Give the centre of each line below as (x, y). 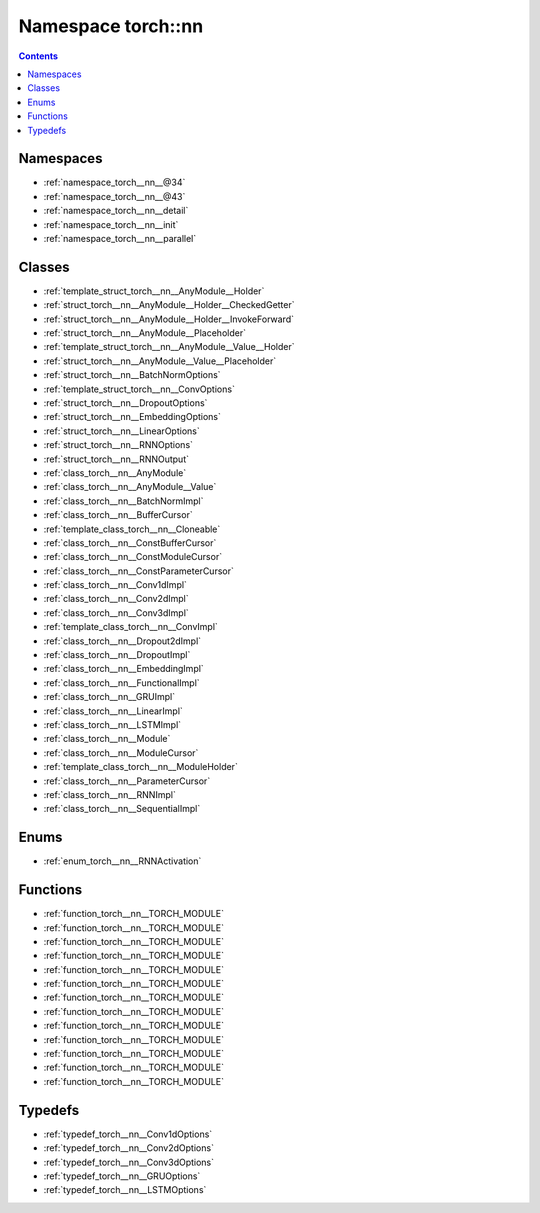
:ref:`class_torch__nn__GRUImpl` (109, 697)
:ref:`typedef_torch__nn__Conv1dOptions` (128, 1134)
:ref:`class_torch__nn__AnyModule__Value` (130, 487)
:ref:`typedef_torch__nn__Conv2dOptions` (129, 1148)
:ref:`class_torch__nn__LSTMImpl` (112, 724)
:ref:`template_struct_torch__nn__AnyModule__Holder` (154, 291)
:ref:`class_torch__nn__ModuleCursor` (121, 752)
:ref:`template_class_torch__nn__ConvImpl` (131, 627)
